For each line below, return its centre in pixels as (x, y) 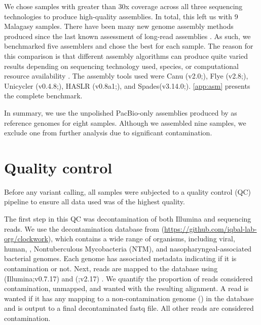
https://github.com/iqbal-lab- (211, 228)
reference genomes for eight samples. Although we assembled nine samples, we (125, 122)
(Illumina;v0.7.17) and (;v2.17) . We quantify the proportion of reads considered (128, 278)
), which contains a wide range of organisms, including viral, (141, 239)
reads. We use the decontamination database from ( (84, 228)
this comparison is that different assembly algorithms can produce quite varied (126, 56)
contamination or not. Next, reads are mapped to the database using (111, 268)
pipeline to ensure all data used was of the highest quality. (95, 202)
